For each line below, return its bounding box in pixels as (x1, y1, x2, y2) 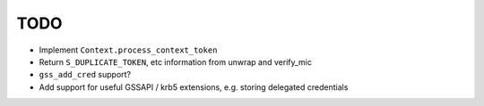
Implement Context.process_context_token (39, 45, 218, 55)
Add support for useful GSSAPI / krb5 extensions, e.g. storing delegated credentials (39, 81, 349, 93)
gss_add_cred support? (39, 69, 132, 80)
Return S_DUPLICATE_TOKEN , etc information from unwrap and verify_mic (39, 56, 313, 67)
